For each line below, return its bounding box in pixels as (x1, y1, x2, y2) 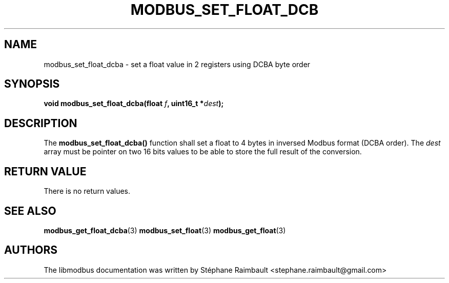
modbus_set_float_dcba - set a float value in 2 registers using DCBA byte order (44, 59, 311, 69)
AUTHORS (4, 244, 58, 257)
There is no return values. (44, 187, 130, 196)
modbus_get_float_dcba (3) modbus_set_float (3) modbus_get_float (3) (44, 226, 286, 235)
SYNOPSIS (4, 77, 60, 91)
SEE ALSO (4, 204, 56, 217)
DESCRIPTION (4, 116, 77, 130)
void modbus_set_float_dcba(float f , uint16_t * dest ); (44, 99, 224, 108)
